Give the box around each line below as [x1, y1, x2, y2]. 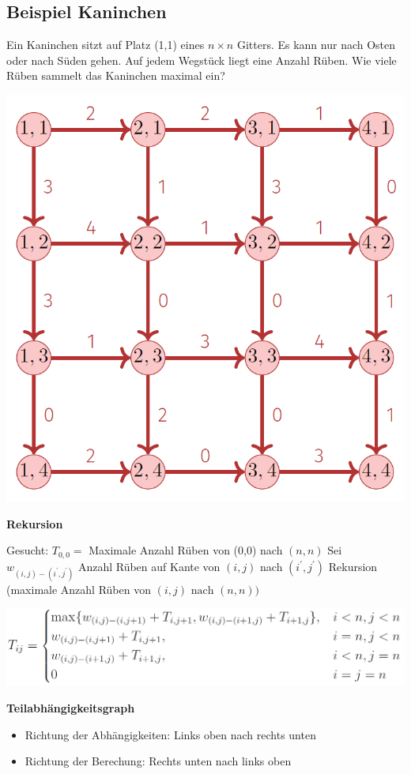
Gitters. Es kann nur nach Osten [236, 36, 396, 53]
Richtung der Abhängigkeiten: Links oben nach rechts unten [25, 726, 316, 742]
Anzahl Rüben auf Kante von [77, 558, 221, 574]
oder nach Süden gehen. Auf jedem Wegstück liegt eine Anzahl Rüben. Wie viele [6, 51, 397, 68]
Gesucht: [6, 542, 49, 558]
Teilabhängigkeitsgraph [6, 699, 135, 716]
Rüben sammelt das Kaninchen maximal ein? [6, 67, 225, 84]
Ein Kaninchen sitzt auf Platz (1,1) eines [6, 36, 205, 53]
